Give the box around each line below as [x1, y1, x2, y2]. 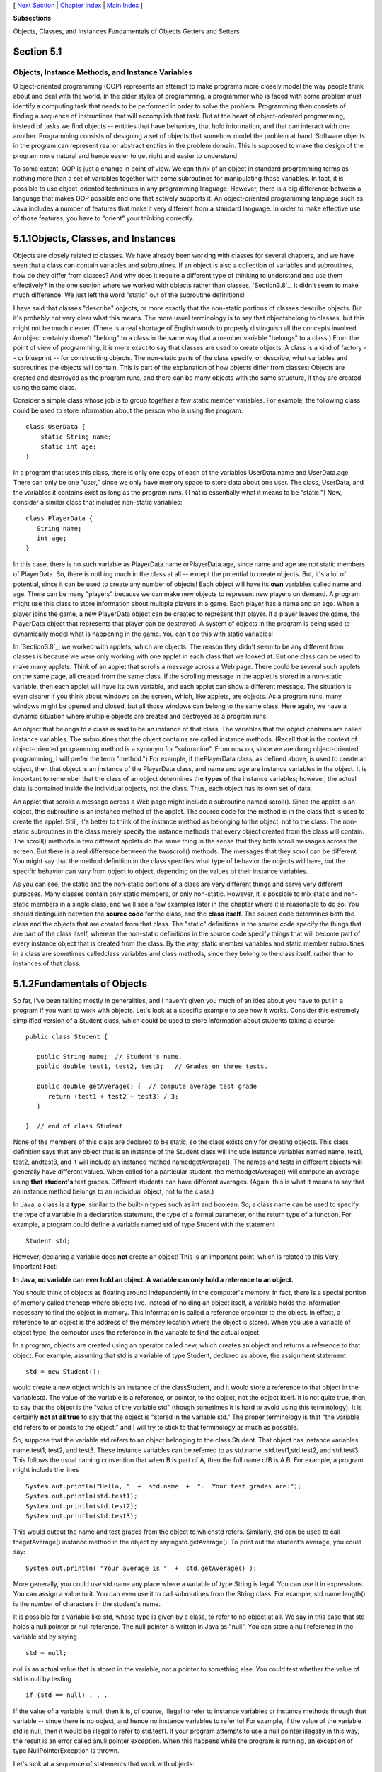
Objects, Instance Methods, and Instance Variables [13, 67, 192, 77]
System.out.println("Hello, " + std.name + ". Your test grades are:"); [25, 1482, 302, 1490]
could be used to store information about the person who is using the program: [13, 406, 243, 415]
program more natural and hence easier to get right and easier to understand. [13, 151, 240, 159]
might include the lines [13, 1466, 79, 1474]
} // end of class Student [25, 1122, 123, 1130]
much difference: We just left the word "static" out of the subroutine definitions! [13, 291, 245, 299]
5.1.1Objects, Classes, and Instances [13, 232, 176, 245]
